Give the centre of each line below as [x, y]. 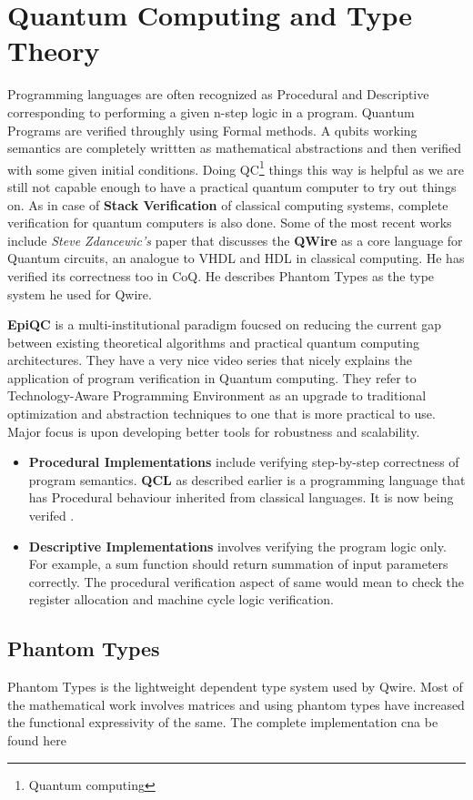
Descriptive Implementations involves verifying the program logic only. [237, 546]
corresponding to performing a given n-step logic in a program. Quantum [211, 111]
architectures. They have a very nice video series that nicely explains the [210, 360]
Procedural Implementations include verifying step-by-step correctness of [244, 462]
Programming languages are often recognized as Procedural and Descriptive [218, 94]
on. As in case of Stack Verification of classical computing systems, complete [228, 204]
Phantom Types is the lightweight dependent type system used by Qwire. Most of [235, 687]
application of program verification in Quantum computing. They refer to [212, 377]
